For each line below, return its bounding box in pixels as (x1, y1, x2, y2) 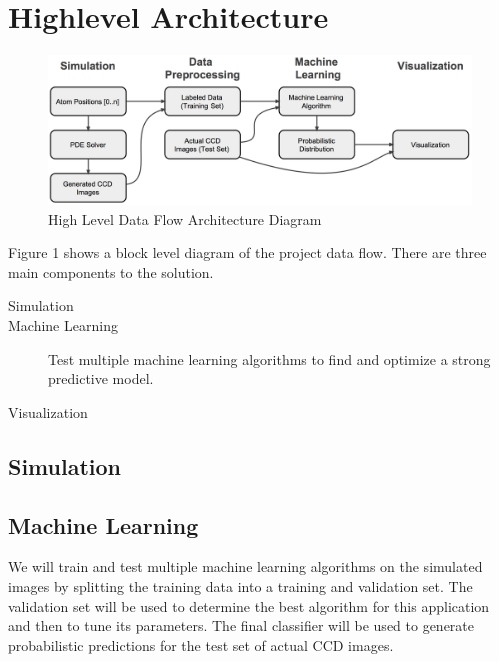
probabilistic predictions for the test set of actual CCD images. (8, 634, 394, 655)
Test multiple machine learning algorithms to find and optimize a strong (48, 348, 491, 369)
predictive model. (48, 368, 154, 389)
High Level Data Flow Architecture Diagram (48, 208, 322, 229)
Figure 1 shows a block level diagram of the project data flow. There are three (8, 242, 487, 263)
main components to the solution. (8, 261, 214, 282)
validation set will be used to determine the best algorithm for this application (8, 595, 490, 616)
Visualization (8, 401, 88, 422)
